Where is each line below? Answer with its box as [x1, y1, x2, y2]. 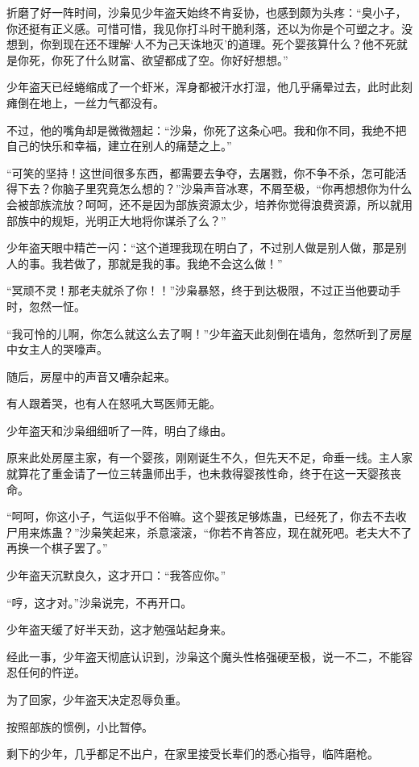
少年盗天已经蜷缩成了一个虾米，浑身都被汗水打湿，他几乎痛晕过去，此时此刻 [6, 78, 413, 95]
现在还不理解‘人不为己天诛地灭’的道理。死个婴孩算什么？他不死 [62, 36, 396, 52]
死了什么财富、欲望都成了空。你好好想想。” [62, 51, 288, 68]
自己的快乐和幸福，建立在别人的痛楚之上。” [6, 137, 232, 154]
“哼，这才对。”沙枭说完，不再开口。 [6, 593, 193, 610]
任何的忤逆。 [17, 664, 85, 681]
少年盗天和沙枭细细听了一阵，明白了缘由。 [6, 421, 232, 438]
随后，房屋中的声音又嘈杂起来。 [6, 367, 176, 384]
